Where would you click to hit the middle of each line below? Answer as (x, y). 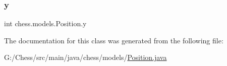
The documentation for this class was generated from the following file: (114, 40)
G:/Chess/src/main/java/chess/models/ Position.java (86, 57)
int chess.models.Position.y (45, 23)
